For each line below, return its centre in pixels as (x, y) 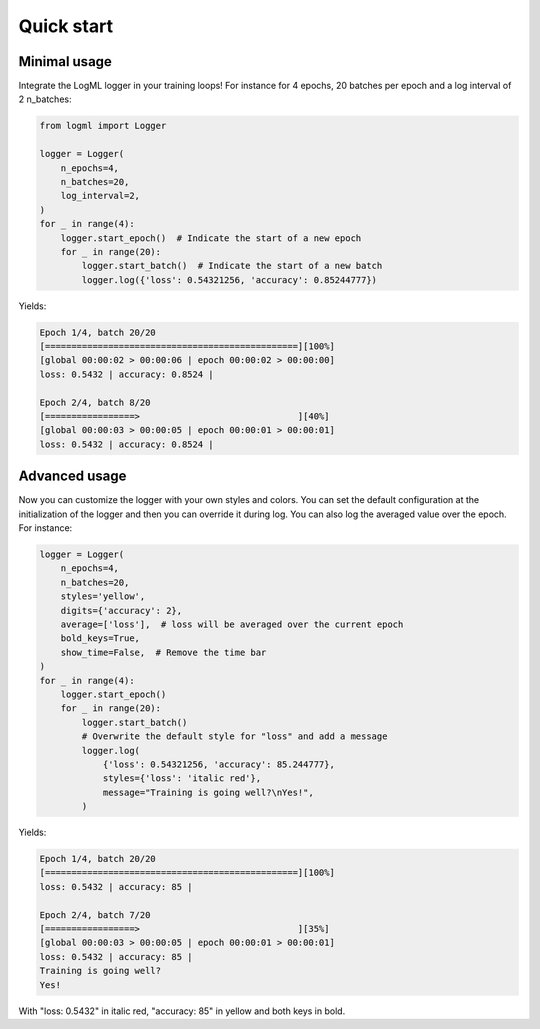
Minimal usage (65, 61)
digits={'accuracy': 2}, (121, 610)
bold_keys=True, (100, 638)
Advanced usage (72, 476)
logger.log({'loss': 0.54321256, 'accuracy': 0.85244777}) (229, 279)
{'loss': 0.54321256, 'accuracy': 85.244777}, (218, 764)
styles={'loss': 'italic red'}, (182, 778)
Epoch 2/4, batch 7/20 (95, 914)
